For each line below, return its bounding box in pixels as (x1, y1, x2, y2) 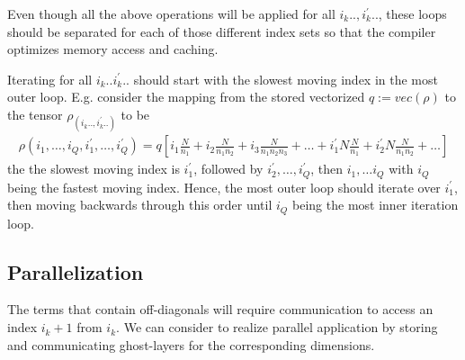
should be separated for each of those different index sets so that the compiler (7, 22, 436, 40)
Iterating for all (7, 69, 93, 88)
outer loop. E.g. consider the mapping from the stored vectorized (7, 87, 365, 106)
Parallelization (7, 257, 144, 285)
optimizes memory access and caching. (7, 40, 219, 58)
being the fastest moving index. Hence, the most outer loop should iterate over (7, 177, 441, 196)
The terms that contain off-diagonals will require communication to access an (7, 300, 434, 319)
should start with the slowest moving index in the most (133, 69, 438, 88)
